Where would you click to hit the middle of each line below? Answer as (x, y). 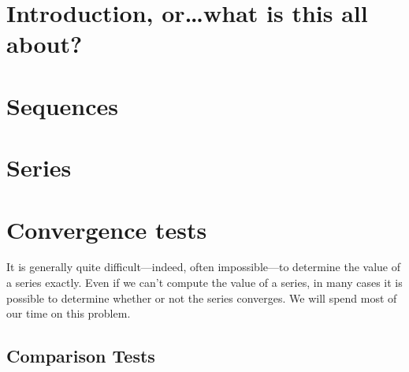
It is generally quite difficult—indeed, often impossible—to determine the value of (204, 267)
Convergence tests (107, 229)
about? (45, 44)
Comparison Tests (81, 356)
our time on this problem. (69, 313)
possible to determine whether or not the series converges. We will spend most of (202, 298)
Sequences (62, 105)
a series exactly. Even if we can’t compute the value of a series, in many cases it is (204, 283)
